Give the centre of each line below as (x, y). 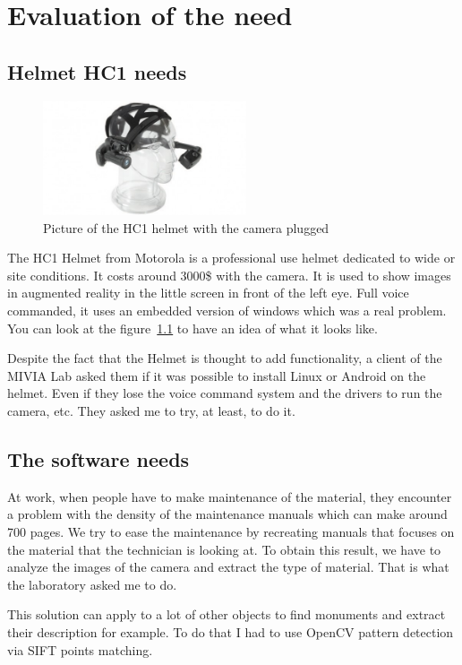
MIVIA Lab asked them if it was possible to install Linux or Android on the (217, 375)
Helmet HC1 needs (97, 71)
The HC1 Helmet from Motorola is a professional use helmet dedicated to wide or (231, 258)
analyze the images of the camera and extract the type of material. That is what (228, 567)
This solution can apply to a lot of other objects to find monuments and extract (227, 614)
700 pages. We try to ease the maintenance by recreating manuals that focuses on (231, 531)
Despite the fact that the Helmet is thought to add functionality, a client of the (225, 358)
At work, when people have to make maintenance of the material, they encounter (230, 496)
